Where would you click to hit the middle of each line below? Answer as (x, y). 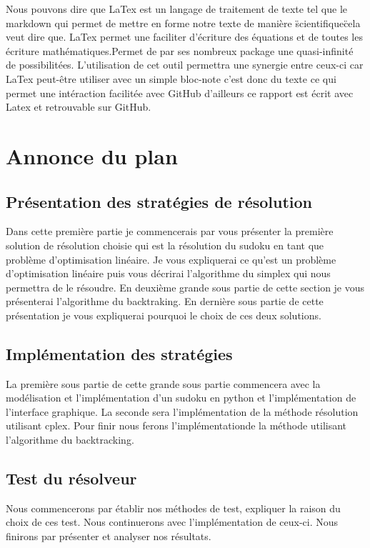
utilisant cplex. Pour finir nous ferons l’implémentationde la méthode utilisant (176, 425)
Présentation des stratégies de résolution (159, 201)
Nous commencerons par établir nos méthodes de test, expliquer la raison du (173, 508)
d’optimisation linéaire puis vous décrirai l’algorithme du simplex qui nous (168, 273)
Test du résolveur (71, 478)
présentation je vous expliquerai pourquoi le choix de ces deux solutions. (164, 315)
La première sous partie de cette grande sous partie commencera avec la (163, 383)
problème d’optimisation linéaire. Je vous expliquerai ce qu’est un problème (171, 259)
